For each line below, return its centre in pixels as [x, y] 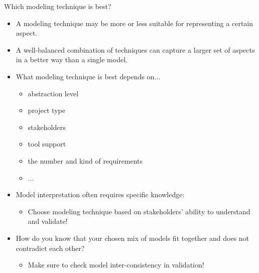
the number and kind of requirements [85, 160]
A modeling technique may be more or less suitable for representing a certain [135, 23]
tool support [47, 144]
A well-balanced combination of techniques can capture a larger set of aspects [135, 49]
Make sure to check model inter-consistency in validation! [116, 265]
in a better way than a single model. [72, 59]
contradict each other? [50, 248]
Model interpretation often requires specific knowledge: [100, 194]
